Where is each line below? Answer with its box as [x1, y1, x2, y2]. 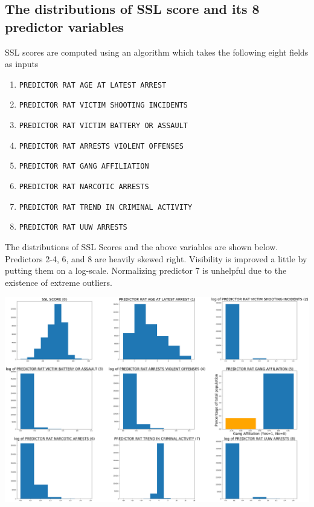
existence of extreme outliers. [5, 276, 112, 288]
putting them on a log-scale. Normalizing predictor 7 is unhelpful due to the [5, 264, 287, 277]
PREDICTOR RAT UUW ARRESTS [19, 223, 127, 232]
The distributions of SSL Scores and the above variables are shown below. [5, 241, 278, 253]
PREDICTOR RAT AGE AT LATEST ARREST [19, 80, 167, 89]
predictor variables [5, 17, 124, 36]
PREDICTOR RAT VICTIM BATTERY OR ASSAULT [19, 121, 188, 131]
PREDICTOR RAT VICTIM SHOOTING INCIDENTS [19, 101, 188, 110]
